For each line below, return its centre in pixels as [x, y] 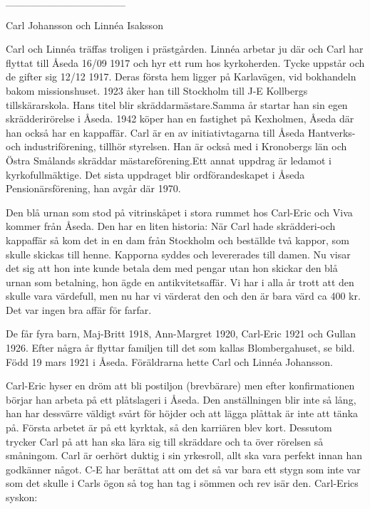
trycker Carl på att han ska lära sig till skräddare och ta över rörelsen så [165, 441]
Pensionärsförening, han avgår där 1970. [93, 188]
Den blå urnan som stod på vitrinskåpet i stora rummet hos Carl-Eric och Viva [179, 212]
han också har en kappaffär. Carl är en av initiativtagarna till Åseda [155, 132]
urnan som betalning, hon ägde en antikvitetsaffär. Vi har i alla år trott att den [180, 282]
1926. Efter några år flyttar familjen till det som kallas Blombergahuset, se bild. [180, 348]
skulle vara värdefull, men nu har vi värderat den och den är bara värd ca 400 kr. [183, 296]
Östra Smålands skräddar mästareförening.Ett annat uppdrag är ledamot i [169, 160]
